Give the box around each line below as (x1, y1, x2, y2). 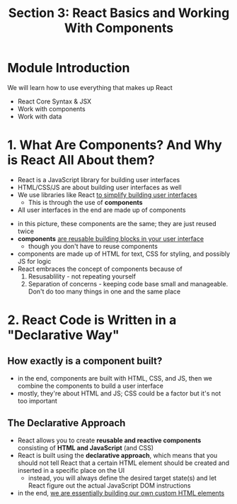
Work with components (17, 104, 86, 113)
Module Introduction (7, 60, 130, 76)
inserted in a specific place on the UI (17, 466, 125, 474)
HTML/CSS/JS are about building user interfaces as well (17, 183, 182, 191)
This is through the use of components (28, 198, 143, 206)
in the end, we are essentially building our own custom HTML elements (17, 488, 225, 497)
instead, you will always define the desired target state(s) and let (28, 474, 217, 482)
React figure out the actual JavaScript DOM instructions (28, 481, 191, 490)
